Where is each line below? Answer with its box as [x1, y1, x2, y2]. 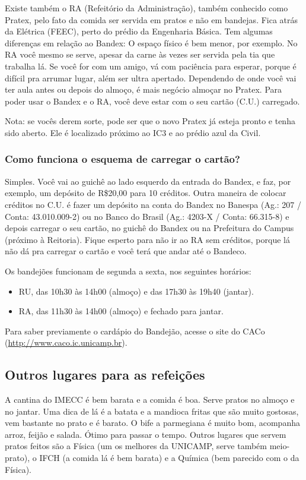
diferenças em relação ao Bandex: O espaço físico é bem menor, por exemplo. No [5, 36, 298, 49]
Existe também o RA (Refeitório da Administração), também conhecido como [5, 2, 288, 14]
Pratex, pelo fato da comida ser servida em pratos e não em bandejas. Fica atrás [5, 13, 298, 26]
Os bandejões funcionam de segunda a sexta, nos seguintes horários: [5, 264, 251, 277]
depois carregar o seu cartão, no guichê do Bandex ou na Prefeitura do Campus [5, 222, 294, 234]
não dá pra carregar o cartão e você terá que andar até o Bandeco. [5, 245, 247, 257]
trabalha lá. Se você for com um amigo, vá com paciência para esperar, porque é [5, 59, 297, 72]
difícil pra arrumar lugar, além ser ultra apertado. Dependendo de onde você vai [5, 71, 297, 84]
